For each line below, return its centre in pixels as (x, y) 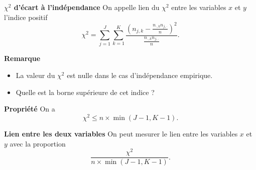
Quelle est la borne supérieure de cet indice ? (85, 92)
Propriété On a (30, 109)
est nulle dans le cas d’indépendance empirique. (140, 75)
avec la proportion (38, 143)
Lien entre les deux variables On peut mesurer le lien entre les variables (121, 133)
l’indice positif (26, 17)
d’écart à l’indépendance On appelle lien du (87, 7)
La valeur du (35, 75)
